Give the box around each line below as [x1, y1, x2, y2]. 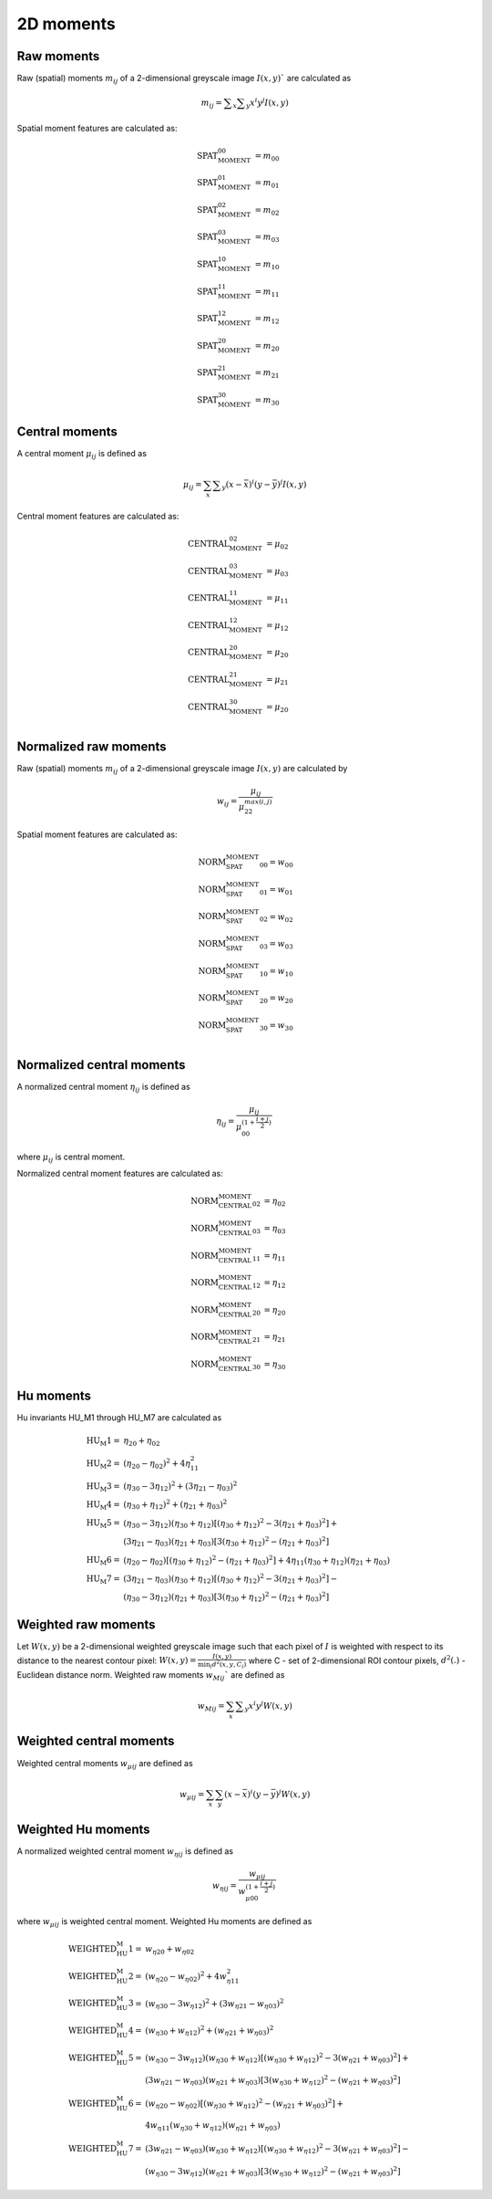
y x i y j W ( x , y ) [244, 1699, 293, 1713]
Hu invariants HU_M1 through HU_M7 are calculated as [16, 1412, 222, 1423]
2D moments [16, 14, 116, 34]
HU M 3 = [86, 1481, 120, 1493]
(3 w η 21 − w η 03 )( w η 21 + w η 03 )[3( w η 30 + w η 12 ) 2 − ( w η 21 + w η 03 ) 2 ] [144, 2073, 401, 2088]
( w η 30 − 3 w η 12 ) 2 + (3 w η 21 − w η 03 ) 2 [144, 1996, 284, 2011]
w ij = [216, 796, 238, 809]
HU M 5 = [86, 1518, 120, 1531]
